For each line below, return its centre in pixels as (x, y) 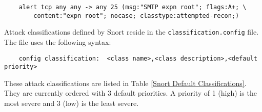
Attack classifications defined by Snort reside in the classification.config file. (132, 32)
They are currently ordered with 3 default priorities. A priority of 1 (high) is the (130, 93)
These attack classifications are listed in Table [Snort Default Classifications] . (125, 83)
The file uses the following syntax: (58, 41)
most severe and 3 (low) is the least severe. (72, 103)
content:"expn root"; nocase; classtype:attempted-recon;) (136, 16)
